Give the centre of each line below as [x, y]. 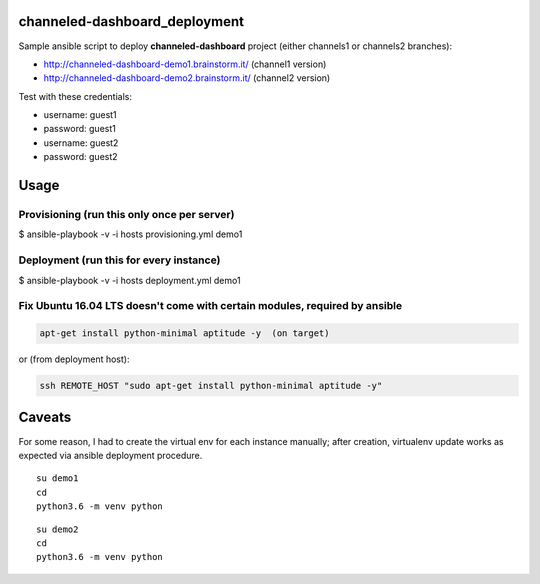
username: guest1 [80, 115]
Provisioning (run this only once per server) [126, 215]
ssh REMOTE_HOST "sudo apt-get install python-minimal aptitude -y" [211, 386]
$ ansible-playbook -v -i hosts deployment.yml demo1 [129, 280]
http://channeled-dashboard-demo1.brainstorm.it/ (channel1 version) [185, 64]
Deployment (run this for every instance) [119, 260]
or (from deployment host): [74, 359]
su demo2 [57, 529]
